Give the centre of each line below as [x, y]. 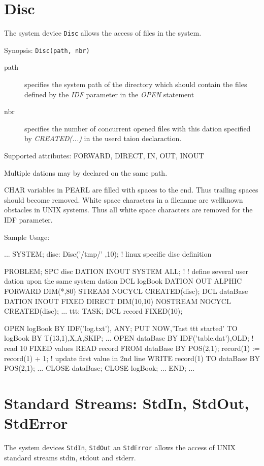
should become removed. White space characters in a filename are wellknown [124, 199]
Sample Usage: [27, 237]
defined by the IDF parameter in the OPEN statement [109, 94]
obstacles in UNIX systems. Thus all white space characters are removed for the [128, 210]
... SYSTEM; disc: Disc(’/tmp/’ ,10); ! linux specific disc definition [108, 254]
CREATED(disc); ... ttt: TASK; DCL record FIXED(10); [93, 311]
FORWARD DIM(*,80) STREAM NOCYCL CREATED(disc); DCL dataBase [126, 291]
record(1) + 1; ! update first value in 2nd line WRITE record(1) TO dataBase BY [132, 358]
